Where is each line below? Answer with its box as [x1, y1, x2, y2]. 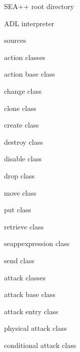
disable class [4, 153, 42, 164]
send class [4, 255, 35, 265]
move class [4, 187, 37, 198]
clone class [4, 102, 36, 113]
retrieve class [4, 221, 44, 231]
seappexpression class [4, 238, 70, 249]
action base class [4, 69, 55, 79]
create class [4, 120, 39, 130]
